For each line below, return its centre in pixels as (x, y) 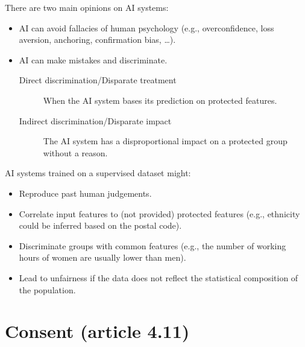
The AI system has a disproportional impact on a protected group (165, 141)
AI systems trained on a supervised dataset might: (98, 173)
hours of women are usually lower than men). (102, 257)
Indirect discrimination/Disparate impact (95, 120)
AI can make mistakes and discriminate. (93, 59)
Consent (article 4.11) (97, 331)
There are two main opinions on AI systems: (87, 7)
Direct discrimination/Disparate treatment (98, 80)
